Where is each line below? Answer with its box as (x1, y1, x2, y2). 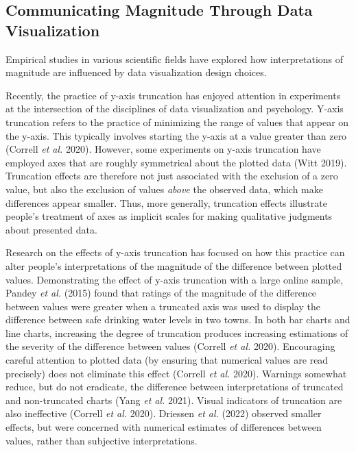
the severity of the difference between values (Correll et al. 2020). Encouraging (5, 339, 335, 353)
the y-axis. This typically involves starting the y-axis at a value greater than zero (5, 128, 347, 142)
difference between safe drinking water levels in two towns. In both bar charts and (5, 312, 351, 327)
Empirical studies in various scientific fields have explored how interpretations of (5, 51, 344, 66)
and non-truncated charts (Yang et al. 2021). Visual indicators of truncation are (5, 392, 342, 407)
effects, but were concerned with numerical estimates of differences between (5, 420, 322, 434)
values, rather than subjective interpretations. (5, 433, 198, 447)
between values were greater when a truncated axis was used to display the (5, 299, 320, 313)
